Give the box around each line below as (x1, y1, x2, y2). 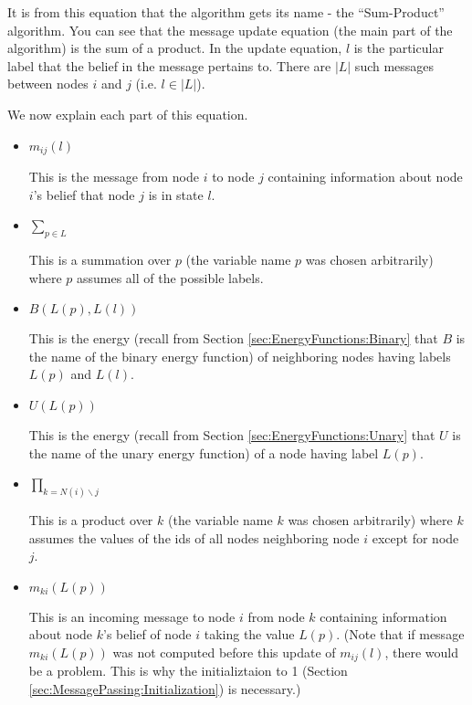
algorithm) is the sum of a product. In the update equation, (7, 38, 342, 58)
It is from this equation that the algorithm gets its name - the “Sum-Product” (7, 3, 445, 21)
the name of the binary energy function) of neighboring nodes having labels (28, 346, 451, 365)
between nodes (7, 74, 89, 93)
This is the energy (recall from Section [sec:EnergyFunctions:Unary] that (28, 425, 435, 444)
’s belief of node (103, 625, 192, 644)
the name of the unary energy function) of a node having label (28, 443, 379, 462)
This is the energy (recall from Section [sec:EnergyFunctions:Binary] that (28, 329, 438, 348)
